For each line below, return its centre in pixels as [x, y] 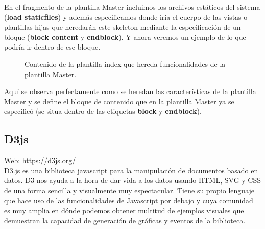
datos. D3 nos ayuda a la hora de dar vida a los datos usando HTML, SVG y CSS [133, 180]
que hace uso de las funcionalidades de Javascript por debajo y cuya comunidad [129, 200]
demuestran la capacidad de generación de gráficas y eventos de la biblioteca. [125, 220]
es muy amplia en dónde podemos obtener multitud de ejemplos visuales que [124, 210]
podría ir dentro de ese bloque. [52, 47]
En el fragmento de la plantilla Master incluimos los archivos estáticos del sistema [132, 7]
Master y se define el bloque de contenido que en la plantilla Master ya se [119, 101]
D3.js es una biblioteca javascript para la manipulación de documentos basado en [131, 170]
